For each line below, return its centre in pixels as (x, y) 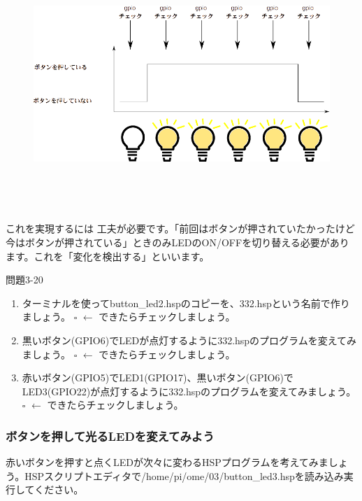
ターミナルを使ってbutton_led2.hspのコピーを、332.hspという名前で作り (186, 303)
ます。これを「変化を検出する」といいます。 (108, 256)
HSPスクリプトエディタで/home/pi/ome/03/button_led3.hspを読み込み (184, 475)
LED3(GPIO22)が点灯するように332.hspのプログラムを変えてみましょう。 (189, 391)
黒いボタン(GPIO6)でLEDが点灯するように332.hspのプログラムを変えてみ (189, 340)
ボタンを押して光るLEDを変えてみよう (110, 436)
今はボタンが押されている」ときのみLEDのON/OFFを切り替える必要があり (178, 242)
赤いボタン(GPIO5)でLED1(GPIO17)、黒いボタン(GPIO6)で (158, 377)
